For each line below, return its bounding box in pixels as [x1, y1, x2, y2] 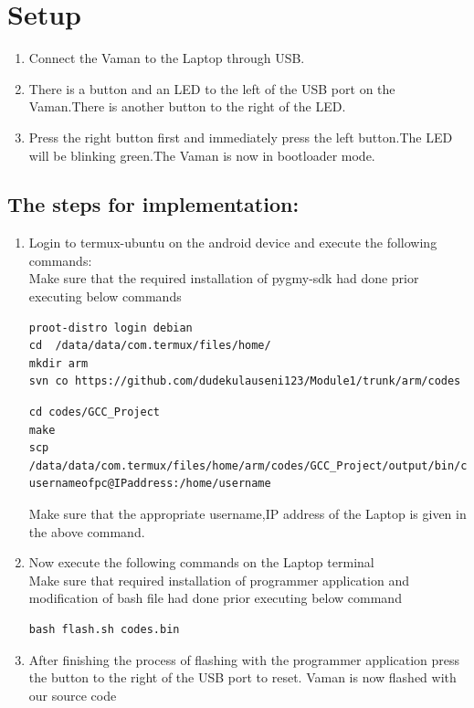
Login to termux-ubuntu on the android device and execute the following [28, 233, 437, 252]
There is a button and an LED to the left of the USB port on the [28, 79, 395, 98]
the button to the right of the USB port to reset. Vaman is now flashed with [28, 668, 457, 687]
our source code [28, 685, 117, 704]
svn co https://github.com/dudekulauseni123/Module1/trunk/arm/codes [28, 375, 461, 388]
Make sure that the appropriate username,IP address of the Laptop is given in [28, 504, 467, 523]
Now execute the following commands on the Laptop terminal [28, 553, 374, 572]
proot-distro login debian [28, 321, 193, 334]
